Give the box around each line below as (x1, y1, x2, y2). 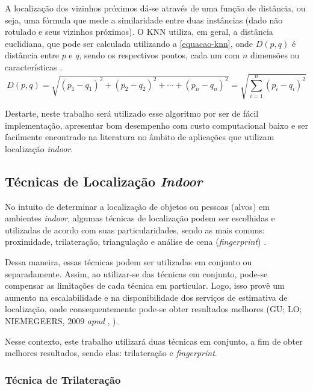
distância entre (5, 49, 59, 61)
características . (5, 60, 63, 73)
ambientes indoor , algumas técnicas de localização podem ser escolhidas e (5, 212, 275, 224)
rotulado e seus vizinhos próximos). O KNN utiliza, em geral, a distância (5, 25, 273, 38)
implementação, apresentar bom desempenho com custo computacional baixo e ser (5, 119, 308, 131)
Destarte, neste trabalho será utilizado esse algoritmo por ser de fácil (5, 107, 259, 120)
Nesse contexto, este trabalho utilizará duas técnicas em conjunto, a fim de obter (5, 334, 303, 347)
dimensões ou (250, 49, 300, 61)
